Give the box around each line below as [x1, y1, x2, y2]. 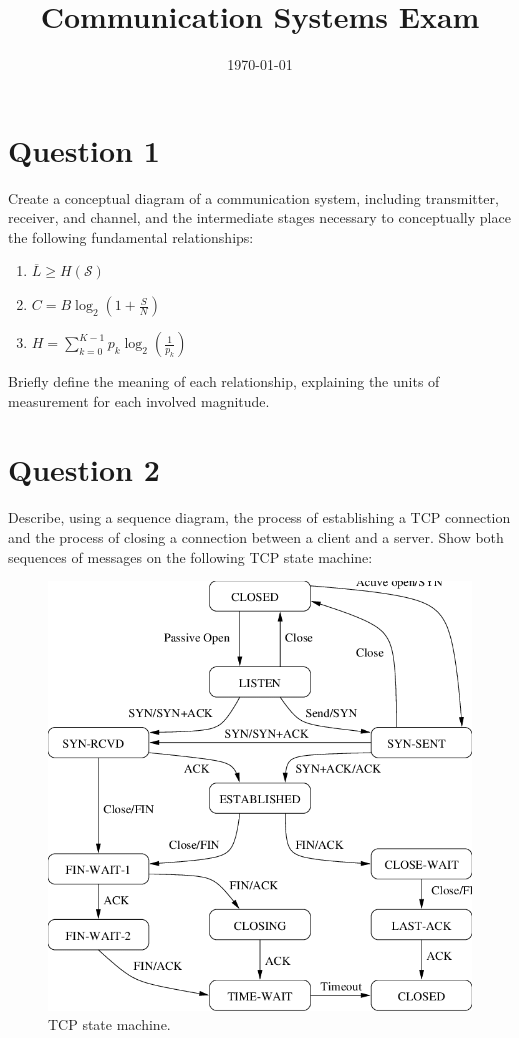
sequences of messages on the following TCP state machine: [8, 546, 373, 567]
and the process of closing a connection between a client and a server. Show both [8, 526, 504, 547]
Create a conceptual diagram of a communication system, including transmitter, [8, 187, 499, 208]
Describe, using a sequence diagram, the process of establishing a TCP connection [8, 507, 511, 528]
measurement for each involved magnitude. [8, 390, 270, 411]
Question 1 [8, 129, 160, 170]
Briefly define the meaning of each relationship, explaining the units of [8, 371, 440, 392]
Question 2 [8, 449, 160, 490]
